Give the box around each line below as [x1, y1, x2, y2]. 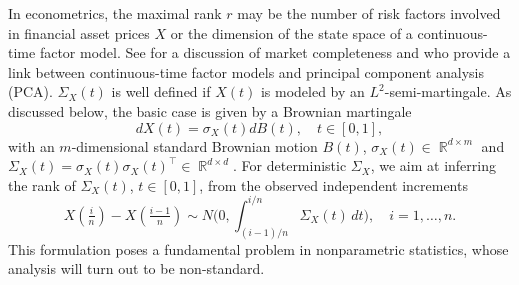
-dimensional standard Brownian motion [71, 135, 318, 156]
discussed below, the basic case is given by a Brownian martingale [8, 100, 412, 121]
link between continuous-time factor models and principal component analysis [8, 61, 485, 82]
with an [8, 135, 55, 156]
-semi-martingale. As [384, 81, 512, 102]
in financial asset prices [8, 22, 150, 43]
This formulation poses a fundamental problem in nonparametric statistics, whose [8, 238, 509, 259]
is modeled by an [260, 81, 365, 102]
